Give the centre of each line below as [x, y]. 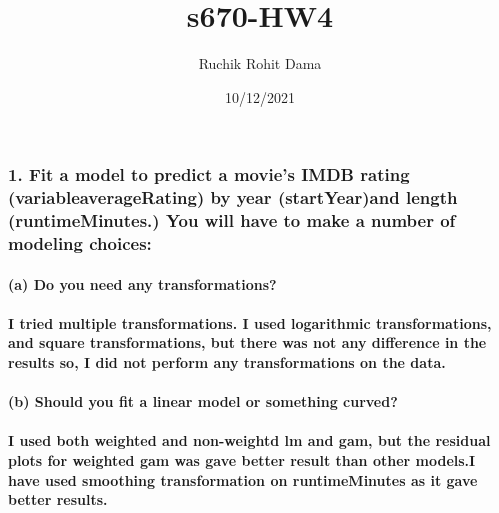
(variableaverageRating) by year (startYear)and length [233, 197]
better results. [58, 499]
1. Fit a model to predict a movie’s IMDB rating [209, 174]
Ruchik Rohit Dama [260, 63]
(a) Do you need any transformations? [142, 283]
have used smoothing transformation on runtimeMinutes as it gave [243, 479]
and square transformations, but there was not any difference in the [247, 342]
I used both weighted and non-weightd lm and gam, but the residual [249, 440]
